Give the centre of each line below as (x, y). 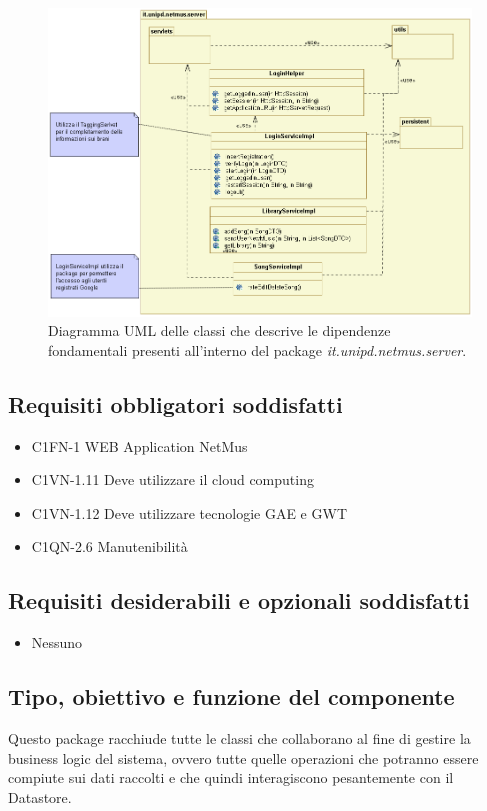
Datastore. (40, 796)
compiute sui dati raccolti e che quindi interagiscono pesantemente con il (231, 777)
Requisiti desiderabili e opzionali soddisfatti (239, 600)
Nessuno (57, 642)
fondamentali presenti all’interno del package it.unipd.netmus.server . (257, 349)
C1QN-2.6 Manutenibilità (109, 546)
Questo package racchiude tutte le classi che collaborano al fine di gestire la (239, 737)
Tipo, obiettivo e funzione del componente (231, 696)
